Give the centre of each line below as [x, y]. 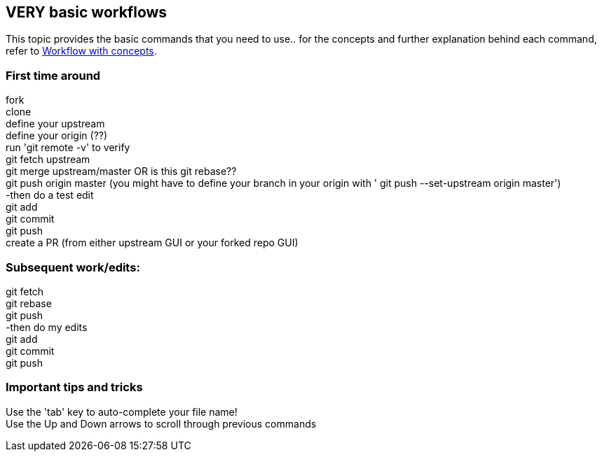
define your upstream [55, 124]
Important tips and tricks [74, 387]
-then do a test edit [50, 195]
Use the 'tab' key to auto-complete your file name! [122, 412]
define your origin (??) [57, 136]
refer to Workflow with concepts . [81, 51]
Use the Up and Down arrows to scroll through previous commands [161, 423]
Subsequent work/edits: [73, 267]
